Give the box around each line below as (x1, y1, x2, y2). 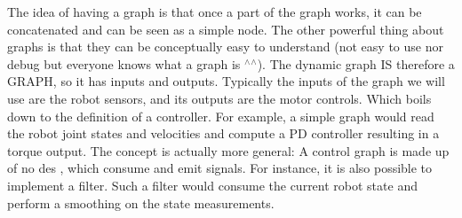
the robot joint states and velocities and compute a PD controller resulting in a (7, 124, 440, 143)
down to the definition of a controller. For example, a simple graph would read (7, 106, 434, 125)
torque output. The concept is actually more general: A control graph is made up (7, 141, 450, 160)
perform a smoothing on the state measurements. (7, 193, 275, 212)
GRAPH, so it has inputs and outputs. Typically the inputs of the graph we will (7, 72, 445, 90)
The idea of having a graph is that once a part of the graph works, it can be (7, 3, 422, 20)
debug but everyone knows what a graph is (7, 54, 241, 73)
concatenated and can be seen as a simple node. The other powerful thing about (7, 19, 444, 38)
